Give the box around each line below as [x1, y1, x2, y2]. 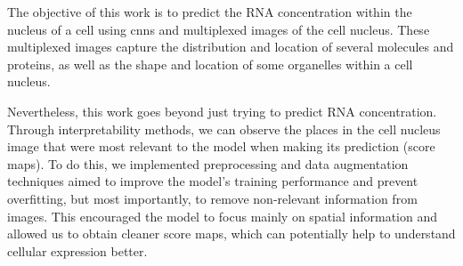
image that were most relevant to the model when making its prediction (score [7, 137, 435, 156]
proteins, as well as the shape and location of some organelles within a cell [7, 54, 413, 73]
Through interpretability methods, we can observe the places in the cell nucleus [7, 119, 441, 138]
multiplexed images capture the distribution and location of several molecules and [7, 37, 454, 56]
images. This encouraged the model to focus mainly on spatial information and [7, 206, 438, 225]
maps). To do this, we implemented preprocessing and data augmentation [7, 154, 409, 173]
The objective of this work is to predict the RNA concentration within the [7, 3, 412, 20]
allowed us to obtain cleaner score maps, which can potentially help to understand [7, 224, 456, 243]
